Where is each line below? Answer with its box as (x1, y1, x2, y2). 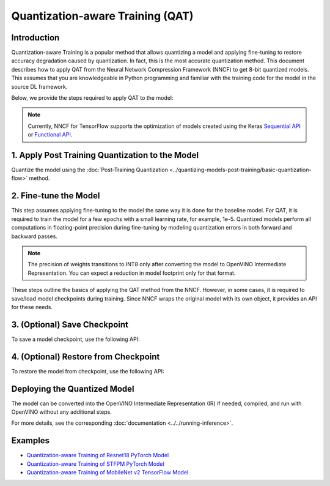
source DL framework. (11, 83, 68, 90)
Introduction (11, 32, 60, 43)
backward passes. (11, 233, 58, 240)
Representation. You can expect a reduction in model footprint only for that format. (28, 269, 236, 277)
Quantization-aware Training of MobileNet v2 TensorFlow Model (26, 469, 189, 476)
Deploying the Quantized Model (11, 383, 134, 394)
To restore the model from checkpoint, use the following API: (11, 367, 164, 375)
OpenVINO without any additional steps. (11, 408, 112, 416)
